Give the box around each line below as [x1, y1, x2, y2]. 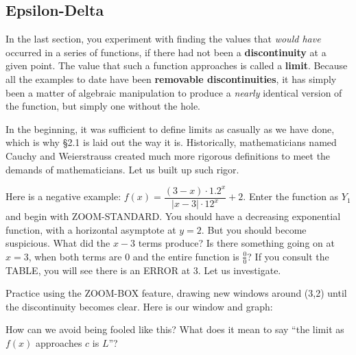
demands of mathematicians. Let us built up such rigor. [5, 162, 239, 176]
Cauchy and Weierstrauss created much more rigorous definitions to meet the [5, 148, 331, 162]
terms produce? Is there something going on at [138, 236, 335, 250]
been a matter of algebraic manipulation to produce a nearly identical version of [5, 85, 342, 99]
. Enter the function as [243, 189, 339, 204]
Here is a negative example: [5, 189, 121, 204]
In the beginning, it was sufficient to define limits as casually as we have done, [5, 121, 335, 136]
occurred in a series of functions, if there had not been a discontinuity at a [5, 45, 327, 59]
